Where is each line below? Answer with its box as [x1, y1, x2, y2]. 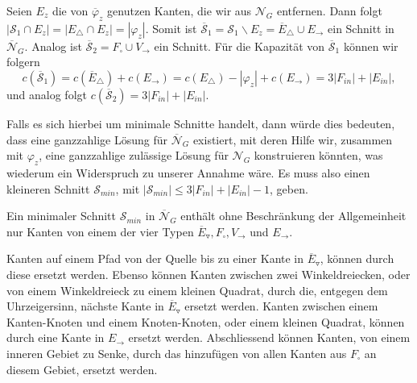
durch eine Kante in [6, 329, 105, 346]
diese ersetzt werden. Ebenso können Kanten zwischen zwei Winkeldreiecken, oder [6, 265, 411, 282]
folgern [6, 53, 40, 70]
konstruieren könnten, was [254, 147, 383, 164]
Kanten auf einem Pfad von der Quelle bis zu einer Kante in [6, 250, 304, 267]
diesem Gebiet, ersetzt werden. [6, 360, 158, 377]
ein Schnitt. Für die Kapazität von [154, 37, 325, 54]
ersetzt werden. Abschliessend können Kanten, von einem [128, 329, 411, 346]
